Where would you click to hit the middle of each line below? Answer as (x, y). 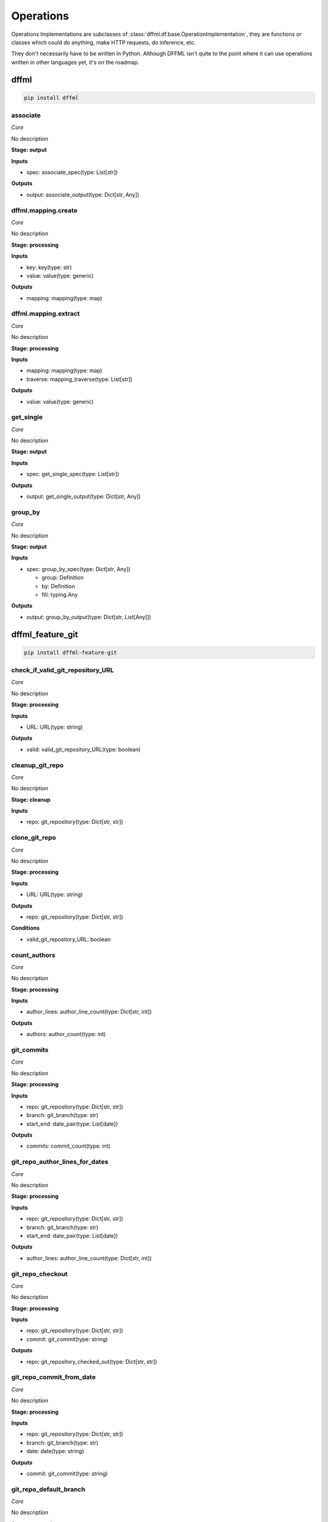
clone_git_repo (34, 838)
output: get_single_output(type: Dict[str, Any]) (84, 497)
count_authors (33, 955)
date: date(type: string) (55, 1451)
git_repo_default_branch (48, 1489)
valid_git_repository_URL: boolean (69, 939)
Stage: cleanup (31, 799)
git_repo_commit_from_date (53, 1377)
